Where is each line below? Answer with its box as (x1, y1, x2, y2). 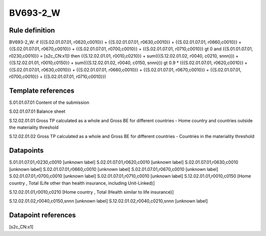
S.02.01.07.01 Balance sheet (9, 108, 66, 114)
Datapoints (9, 146, 44, 155)
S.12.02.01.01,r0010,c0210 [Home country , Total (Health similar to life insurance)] (9, 189, 174, 195)
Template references (9, 86, 75, 95)
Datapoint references (9, 211, 76, 219)
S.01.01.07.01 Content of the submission (9, 99, 90, 105)
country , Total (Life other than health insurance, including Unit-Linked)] (9, 180, 155, 186)
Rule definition (9, 26, 55, 34)
